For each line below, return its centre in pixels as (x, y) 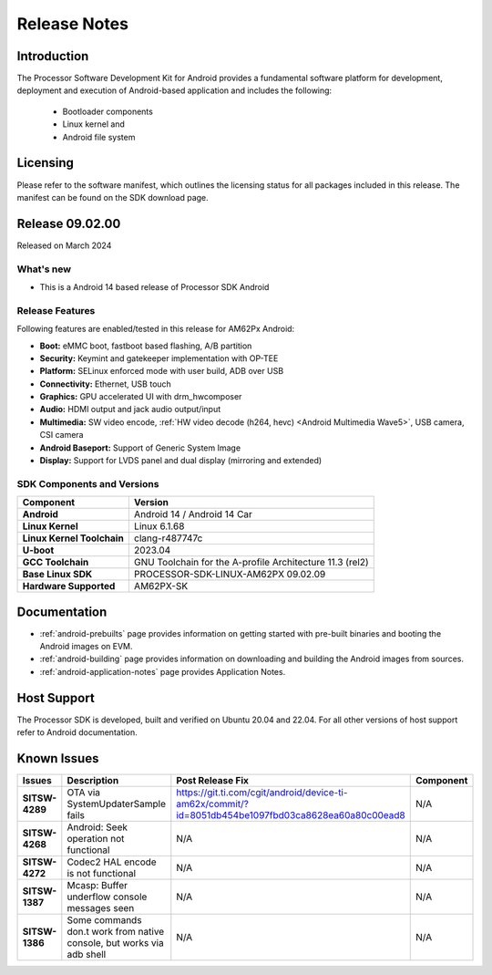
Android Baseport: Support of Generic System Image (140, 448)
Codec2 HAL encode (112, 862)
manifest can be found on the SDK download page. (113, 197)
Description (93, 781)
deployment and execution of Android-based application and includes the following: (174, 90)
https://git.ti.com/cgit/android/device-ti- (262, 793)
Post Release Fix (213, 781)
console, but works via (115, 943)
